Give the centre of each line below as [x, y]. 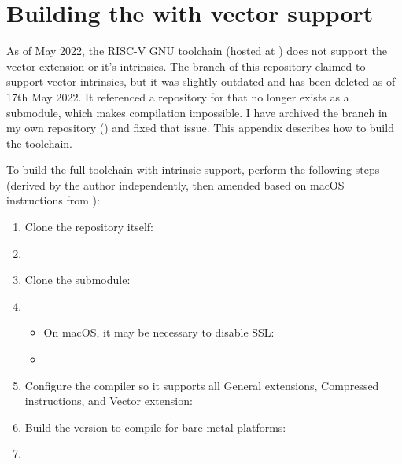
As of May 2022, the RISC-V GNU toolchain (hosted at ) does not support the [197, 51]
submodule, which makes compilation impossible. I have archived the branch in [197, 112]
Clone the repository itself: [89, 227]
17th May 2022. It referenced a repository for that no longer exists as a [178, 96]
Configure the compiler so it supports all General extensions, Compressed [202, 385]
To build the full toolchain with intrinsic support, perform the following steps [193, 169]
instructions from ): [53, 200]
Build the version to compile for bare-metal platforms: [155, 427]
